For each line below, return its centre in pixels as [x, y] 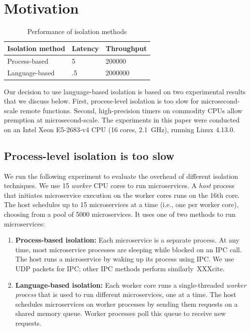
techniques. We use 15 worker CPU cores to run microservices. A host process [119, 185]
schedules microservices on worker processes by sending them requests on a [126, 304]
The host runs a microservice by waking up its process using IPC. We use [125, 259]
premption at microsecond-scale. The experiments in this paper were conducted [122, 120]
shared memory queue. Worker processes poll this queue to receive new [120, 313]
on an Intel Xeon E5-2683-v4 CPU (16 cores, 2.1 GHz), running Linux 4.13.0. [119, 129]
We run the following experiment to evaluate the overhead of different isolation [121, 176]
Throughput [126, 48]
